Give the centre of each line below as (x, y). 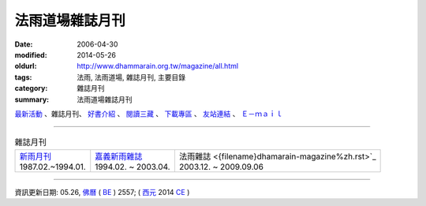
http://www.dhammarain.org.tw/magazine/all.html (158, 66)
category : (31, 88)
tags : (23, 77)
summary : (32, 99)
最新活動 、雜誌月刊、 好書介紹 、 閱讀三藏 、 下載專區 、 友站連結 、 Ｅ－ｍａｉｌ (149, 114)
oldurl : (26, 66)
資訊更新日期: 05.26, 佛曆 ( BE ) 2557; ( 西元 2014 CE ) (102, 192)
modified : (31, 54)
